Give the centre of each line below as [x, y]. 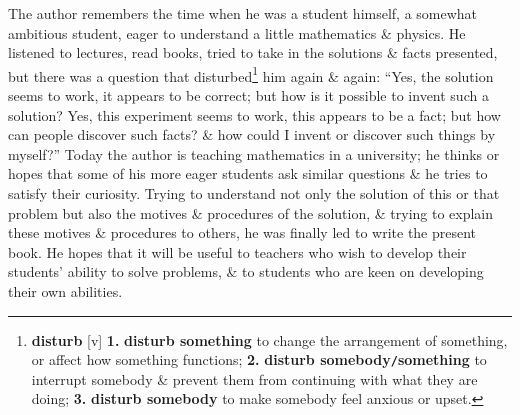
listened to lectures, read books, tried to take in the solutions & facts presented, [253, 52]
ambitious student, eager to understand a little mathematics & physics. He [237, 32]
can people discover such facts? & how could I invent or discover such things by [252, 134]
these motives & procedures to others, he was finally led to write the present [242, 232]
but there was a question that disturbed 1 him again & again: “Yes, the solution [251, 74]
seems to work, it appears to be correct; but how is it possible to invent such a [248, 95]
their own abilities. [65, 290]
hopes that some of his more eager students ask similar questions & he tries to [248, 173]
